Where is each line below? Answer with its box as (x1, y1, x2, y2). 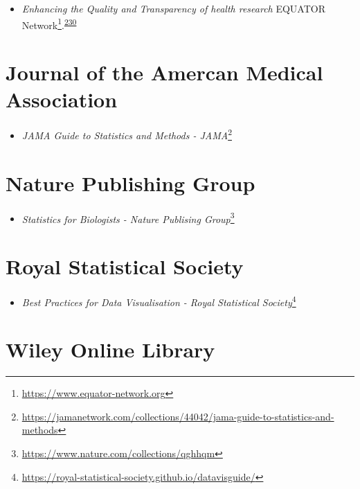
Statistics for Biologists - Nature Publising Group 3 (21, 209, 235, 226)
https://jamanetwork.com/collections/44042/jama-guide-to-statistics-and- (21, 409, 334, 423)
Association (6, 85, 118, 114)
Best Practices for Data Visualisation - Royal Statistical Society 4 (21, 292, 296, 309)
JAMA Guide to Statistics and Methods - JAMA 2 (21, 126, 232, 142)
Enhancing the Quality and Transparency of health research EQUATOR (21, 1, 325, 15)
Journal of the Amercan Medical (6, 58, 323, 87)
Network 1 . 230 (21, 15, 77, 32)
